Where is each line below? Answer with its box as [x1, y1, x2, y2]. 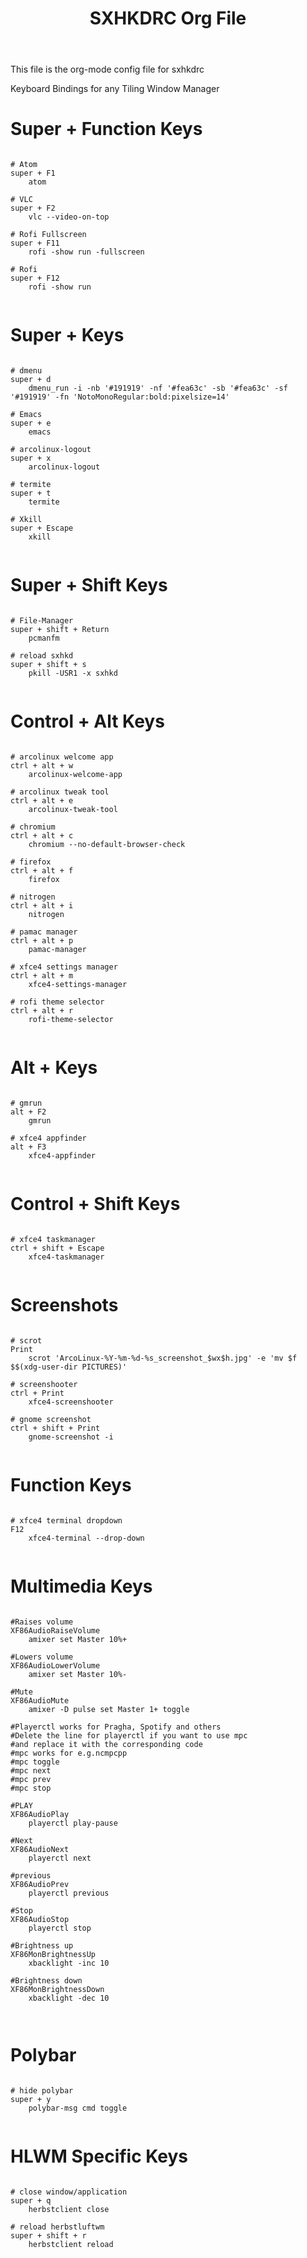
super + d [10, 375, 52, 385]
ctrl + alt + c [10, 830, 74, 841]
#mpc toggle [10, 1757, 60, 1767]
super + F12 [10, 273, 60, 284]
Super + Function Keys [10, 118, 203, 141]
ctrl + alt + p [10, 935, 74, 946]
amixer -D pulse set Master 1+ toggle [28, 1704, 190, 1714]
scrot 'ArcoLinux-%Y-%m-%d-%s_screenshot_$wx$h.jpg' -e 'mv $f [28, 1353, 298, 1363]
